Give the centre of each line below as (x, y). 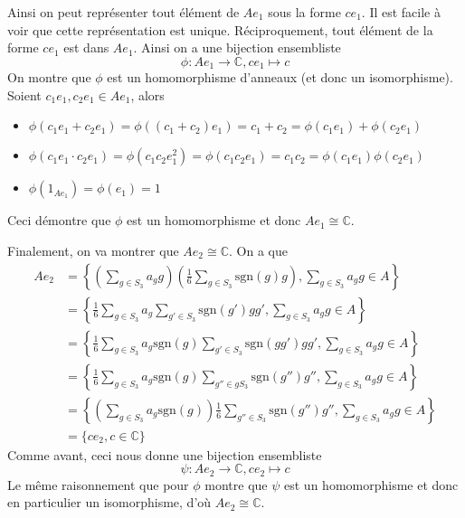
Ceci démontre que (59, 220)
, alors (147, 94)
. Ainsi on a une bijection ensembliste (237, 47)
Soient (24, 94)
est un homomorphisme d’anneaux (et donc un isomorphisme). (280, 77)
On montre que (49, 77)
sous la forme (304, 12)
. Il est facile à (401, 12)
